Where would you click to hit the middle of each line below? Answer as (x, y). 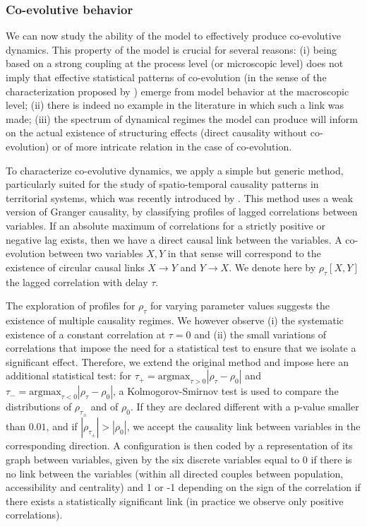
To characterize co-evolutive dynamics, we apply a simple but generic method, (175, 170)
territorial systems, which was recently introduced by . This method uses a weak (180, 197)
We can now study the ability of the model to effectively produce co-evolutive (173, 36)
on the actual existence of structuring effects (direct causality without (157, 132)
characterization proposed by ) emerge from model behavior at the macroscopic (178, 91)
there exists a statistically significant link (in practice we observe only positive (175, 501)
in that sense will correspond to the (244, 253)
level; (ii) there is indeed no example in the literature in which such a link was (175, 105)
